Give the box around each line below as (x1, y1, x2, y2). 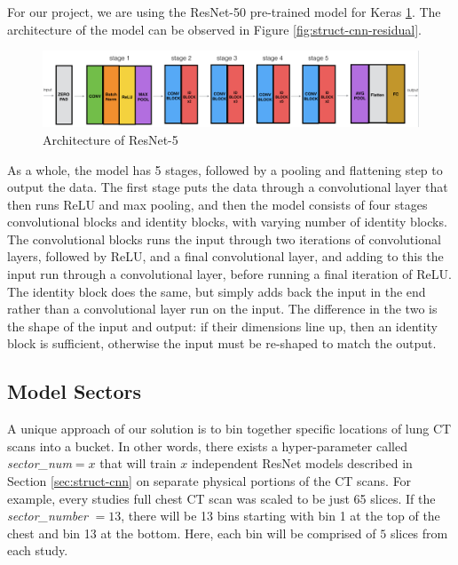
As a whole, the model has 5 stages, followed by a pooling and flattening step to (7, 160, 443, 179)
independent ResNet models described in (191, 454, 413, 473)
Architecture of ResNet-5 (43, 130, 178, 148)
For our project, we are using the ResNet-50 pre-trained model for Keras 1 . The (7, 3, 441, 20)
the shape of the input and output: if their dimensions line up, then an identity (7, 316, 438, 335)
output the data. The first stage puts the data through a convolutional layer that (7, 178, 448, 196)
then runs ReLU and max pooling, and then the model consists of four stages (7, 195, 428, 213)
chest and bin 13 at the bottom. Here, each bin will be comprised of (7, 523, 376, 542)
